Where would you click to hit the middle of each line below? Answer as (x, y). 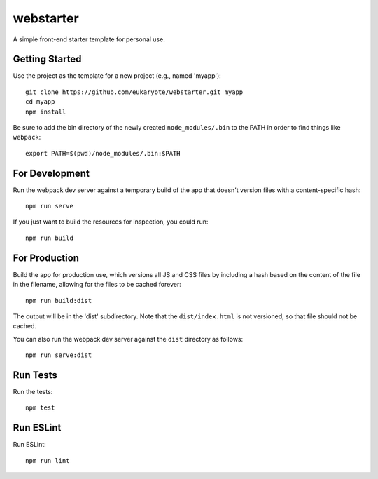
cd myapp (40, 102)
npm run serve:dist (59, 355)
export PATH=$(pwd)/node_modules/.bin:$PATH (103, 153)
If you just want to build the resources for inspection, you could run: (111, 222)
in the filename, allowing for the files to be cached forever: (97, 285)
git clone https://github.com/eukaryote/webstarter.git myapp (134, 92)
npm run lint (48, 460)
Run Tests (35, 375)
